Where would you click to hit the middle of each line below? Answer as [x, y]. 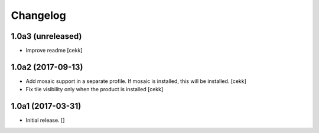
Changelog [38, 15]
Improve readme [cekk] [54, 51]
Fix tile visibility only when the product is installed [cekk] [95, 89]
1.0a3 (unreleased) [46, 36]
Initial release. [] [45, 120]
